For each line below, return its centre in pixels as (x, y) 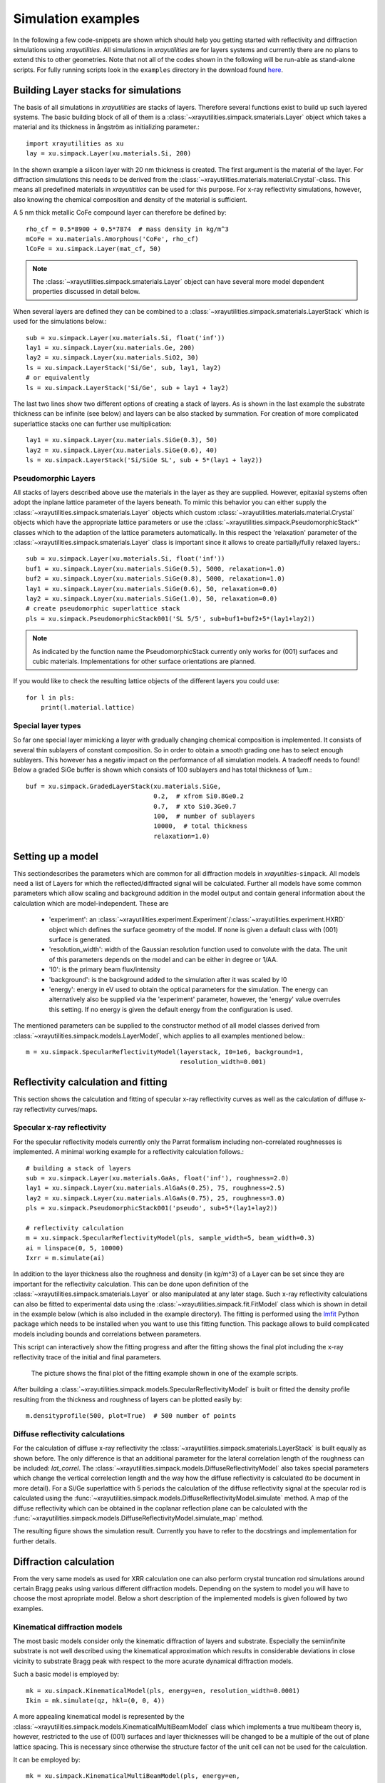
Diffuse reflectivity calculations (69, 1434)
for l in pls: (50, 698)
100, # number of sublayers (205, 816)
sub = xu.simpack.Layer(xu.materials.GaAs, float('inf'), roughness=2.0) (158, 1178)
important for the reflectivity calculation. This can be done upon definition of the (131, 1284)
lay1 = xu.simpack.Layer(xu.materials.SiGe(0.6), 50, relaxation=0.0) (152, 589)
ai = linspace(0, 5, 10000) (75, 1248)
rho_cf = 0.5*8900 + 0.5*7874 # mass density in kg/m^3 (128, 229)
